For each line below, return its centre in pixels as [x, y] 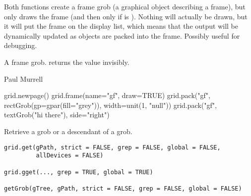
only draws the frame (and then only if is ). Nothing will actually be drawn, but [126, 16]
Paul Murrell [24, 78]
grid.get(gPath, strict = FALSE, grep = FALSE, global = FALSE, [112, 147]
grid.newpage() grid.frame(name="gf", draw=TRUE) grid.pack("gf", [107, 95]
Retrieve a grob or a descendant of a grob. [68, 131]
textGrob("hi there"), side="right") [57, 115]
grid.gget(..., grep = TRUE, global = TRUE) [79, 172]
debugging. [21, 45]
